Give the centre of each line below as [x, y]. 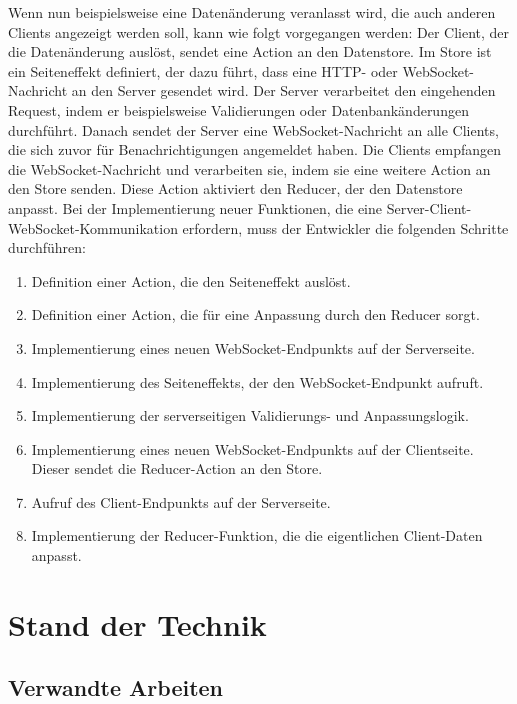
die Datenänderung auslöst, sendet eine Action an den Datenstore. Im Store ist [250, 51]
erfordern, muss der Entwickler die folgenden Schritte [345, 227]
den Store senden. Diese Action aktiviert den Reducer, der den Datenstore [235, 188]
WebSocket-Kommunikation [93, 227]
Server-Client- [429, 207]
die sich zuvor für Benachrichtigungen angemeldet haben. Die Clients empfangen [254, 149]
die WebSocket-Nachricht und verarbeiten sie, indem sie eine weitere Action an [249, 168]
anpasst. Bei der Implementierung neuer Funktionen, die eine [195, 207]
